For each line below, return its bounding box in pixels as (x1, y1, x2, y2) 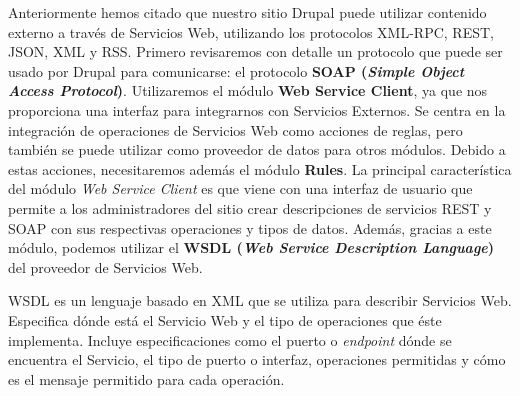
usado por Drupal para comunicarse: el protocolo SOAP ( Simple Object (8, 60, 465, 81)
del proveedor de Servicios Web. (8, 256, 203, 277)
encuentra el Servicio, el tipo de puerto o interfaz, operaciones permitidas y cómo (8, 349, 506, 370)
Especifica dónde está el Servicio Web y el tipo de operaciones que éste (8, 309, 442, 330)
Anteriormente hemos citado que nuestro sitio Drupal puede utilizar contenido (8, 2, 487, 22)
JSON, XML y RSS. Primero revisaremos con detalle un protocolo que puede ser (8, 41, 503, 62)
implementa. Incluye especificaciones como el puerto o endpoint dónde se (8, 329, 452, 350)
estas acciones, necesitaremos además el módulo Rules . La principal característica (8, 158, 512, 179)
